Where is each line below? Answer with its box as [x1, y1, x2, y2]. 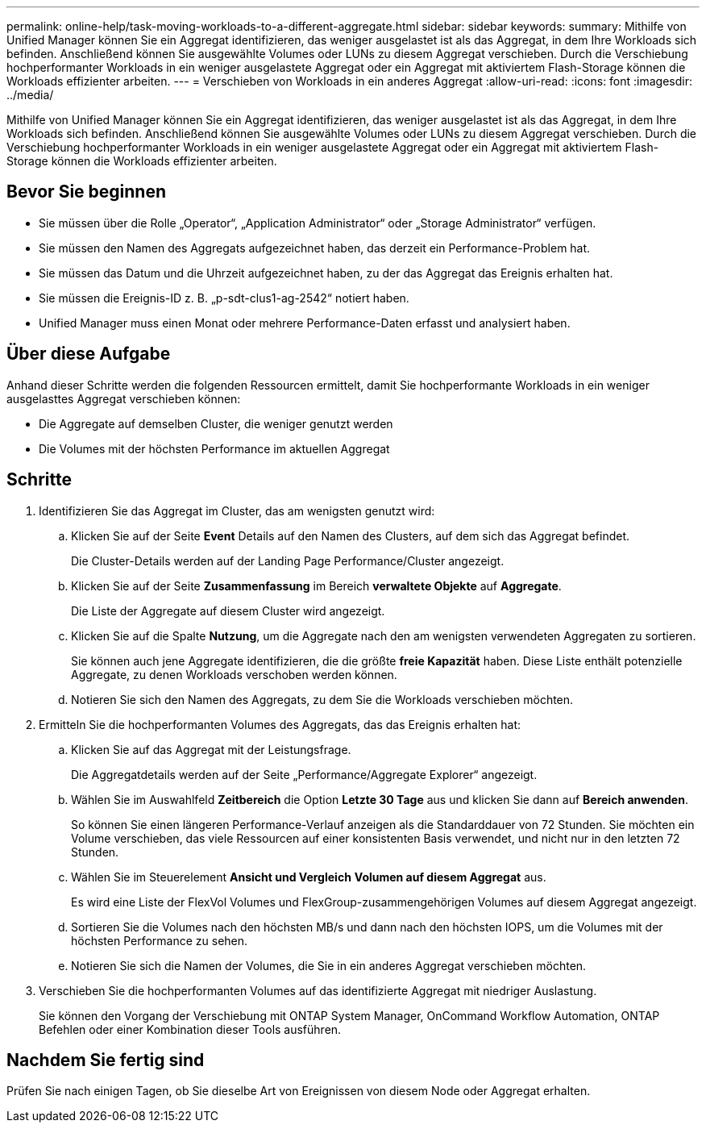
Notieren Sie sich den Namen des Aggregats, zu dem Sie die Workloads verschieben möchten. [71, 692, 574, 706]
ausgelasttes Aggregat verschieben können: [6, 391, 241, 406]
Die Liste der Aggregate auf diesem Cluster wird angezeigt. [71, 603, 385, 618]
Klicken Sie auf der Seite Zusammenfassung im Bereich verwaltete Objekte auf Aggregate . [71, 578, 562, 593]
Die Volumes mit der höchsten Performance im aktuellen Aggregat [39, 441, 390, 456]
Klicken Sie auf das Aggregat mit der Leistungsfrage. [71, 742, 351, 756]
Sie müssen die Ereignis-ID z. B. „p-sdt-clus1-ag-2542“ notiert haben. [39, 290, 409, 305]
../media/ [6, 88, 54, 102]
